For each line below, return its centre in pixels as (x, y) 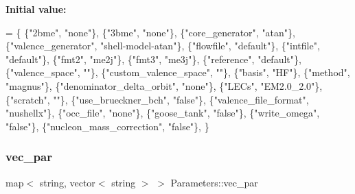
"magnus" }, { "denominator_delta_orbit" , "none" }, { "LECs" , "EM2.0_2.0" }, (164, 85)
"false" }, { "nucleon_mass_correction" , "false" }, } (107, 126)
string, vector (67, 182)
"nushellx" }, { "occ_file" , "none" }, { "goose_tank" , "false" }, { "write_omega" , (163, 113)
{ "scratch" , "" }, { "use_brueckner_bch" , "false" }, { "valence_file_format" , (157, 99)
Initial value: (36, 9)
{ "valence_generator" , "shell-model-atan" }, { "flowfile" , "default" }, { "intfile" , (163, 46)
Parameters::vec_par (214, 182)
